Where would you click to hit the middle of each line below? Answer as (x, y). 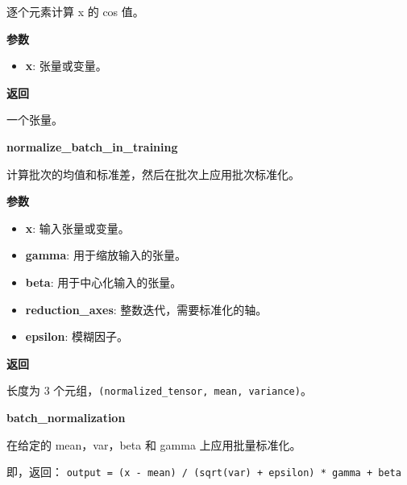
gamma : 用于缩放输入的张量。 (106, 255)
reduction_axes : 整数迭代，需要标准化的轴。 (146, 309)
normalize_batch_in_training (92, 146)
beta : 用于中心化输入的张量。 (104, 282)
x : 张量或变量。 (66, 66)
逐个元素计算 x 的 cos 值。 (75, 11)
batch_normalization (66, 417)
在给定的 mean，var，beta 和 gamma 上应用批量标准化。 (154, 444)
